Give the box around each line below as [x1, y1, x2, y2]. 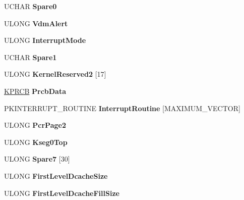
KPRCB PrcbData [4, 85, 67, 96]
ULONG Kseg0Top [4, 136, 68, 147]
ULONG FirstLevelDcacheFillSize [4, 187, 119, 198]
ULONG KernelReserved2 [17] [4, 69, 106, 79]
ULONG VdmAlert [4, 18, 68, 28]
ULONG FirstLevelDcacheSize [4, 170, 108, 181]
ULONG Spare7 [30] [4, 154, 70, 164]
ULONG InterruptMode [4, 35, 86, 45]
